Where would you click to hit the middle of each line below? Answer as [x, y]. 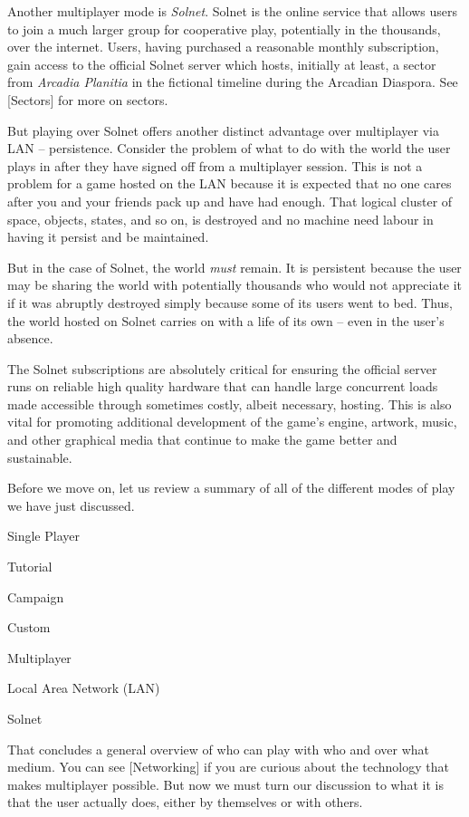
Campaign [36, 596]
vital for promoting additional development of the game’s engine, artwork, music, [232, 422]
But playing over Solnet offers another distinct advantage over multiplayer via [223, 130]
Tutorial [30, 567]
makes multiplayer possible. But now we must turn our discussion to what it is [225, 784]
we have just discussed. [71, 505]
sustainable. [40, 457]
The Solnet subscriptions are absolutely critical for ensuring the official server [222, 368]
